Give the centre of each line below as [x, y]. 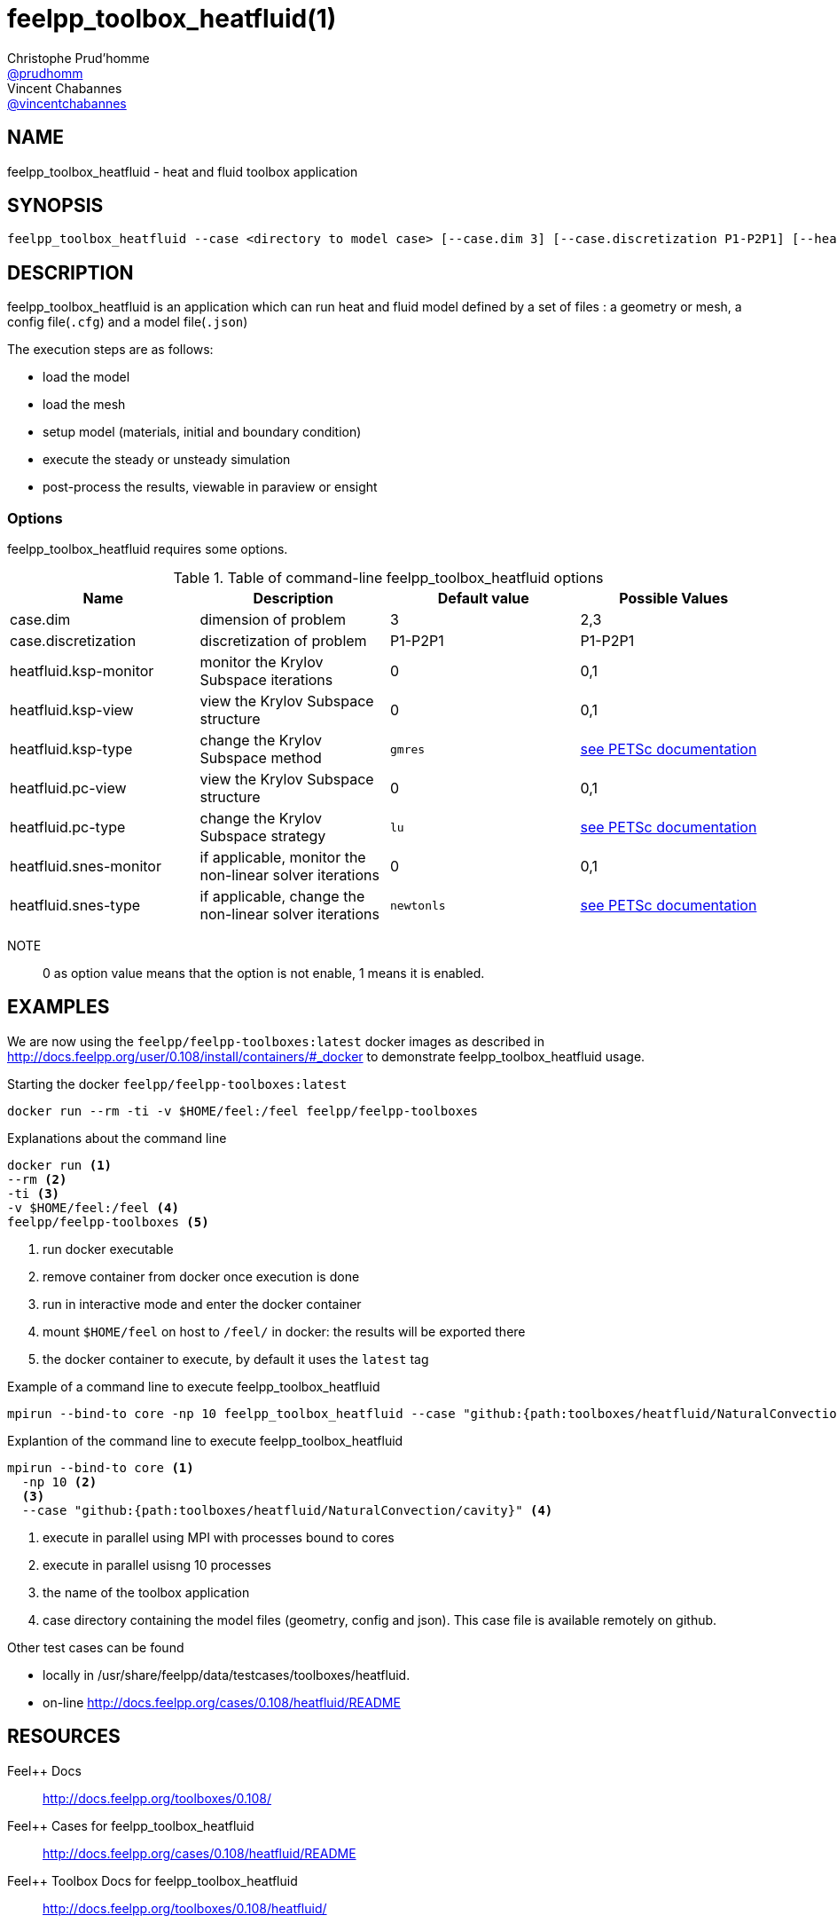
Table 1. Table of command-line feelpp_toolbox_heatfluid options [388, 578]
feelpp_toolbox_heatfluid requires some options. [148, 549]
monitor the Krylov [262, 662]
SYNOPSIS [55, 206]
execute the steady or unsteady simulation [167, 460]
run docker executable [108, 1249]
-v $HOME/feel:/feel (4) [93, 1207]
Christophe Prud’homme [78, 58]
